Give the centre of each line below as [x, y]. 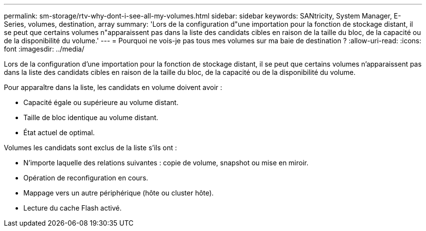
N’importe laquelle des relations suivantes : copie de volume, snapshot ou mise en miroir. [166, 163]
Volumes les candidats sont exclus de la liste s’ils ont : [90, 148]
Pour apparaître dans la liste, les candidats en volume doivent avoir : [113, 87]
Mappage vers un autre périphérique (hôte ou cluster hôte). [119, 193]
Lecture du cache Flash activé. [72, 208]
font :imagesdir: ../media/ [44, 49]
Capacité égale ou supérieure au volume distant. [101, 102]
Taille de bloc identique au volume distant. [91, 117]
